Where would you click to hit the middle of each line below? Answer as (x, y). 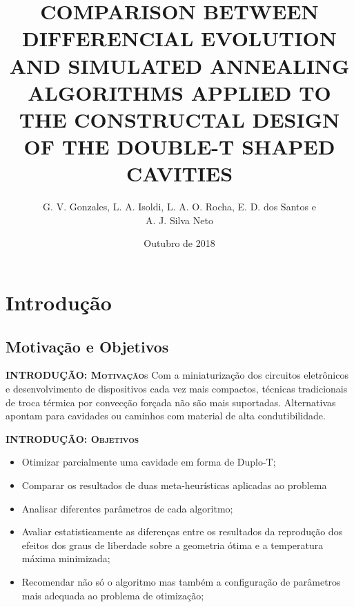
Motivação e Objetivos (87, 346)
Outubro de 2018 (179, 243)
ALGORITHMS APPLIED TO (179, 92)
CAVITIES (179, 173)
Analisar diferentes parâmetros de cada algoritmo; (127, 508)
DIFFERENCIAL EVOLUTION (179, 38)
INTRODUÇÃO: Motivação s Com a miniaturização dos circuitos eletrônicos (177, 375)
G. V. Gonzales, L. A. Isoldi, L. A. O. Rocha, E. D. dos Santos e (179, 207)
